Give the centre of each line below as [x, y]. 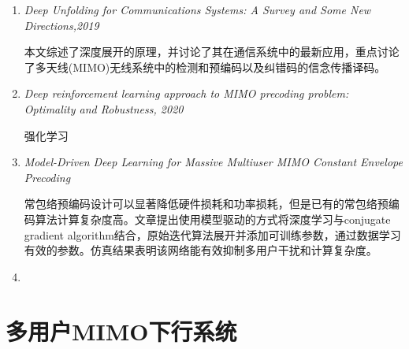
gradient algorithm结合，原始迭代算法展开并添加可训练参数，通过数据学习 [212, 234]
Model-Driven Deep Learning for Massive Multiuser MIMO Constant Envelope [213, 162]
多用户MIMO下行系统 [121, 330]
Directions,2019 [61, 25]
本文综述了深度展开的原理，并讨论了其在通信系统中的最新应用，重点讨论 [212, 52]
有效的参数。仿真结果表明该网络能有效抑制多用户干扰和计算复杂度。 [201, 250]
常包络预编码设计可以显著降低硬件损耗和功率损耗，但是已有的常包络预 [206, 204]
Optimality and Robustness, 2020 [104, 108]
